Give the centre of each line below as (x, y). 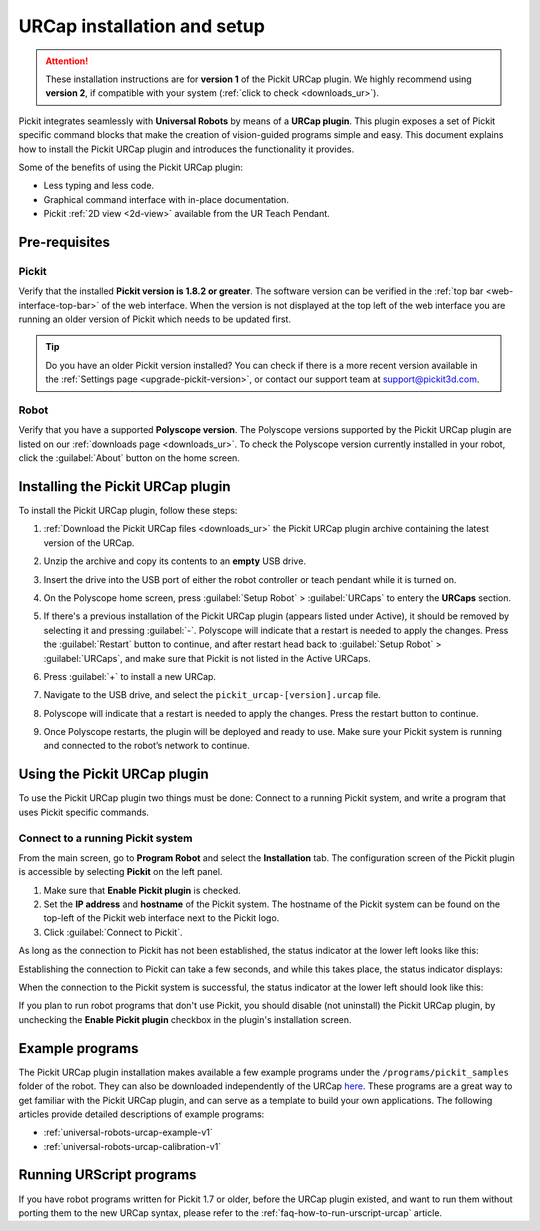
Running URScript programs (107, 1175)
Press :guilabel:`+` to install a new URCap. (130, 676)
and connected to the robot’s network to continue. (146, 746)
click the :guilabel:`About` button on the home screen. (129, 458)
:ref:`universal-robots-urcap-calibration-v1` (132, 1146)
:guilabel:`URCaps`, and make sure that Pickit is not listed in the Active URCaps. (207, 658)
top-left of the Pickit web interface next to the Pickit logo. (161, 918)
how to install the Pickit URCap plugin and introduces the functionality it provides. (186, 149)
